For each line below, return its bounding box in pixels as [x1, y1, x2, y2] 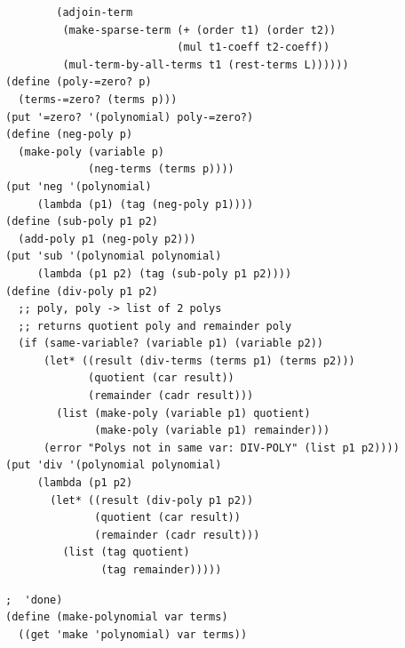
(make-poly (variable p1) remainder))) [94, 424, 330, 437]
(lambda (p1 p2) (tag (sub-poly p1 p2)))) [36, 267, 292, 280]
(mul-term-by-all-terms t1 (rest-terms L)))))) [62, 58, 349, 71]
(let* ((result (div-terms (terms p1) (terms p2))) [43, 354, 355, 367]
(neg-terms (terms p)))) [88, 163, 234, 176]
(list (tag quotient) [62, 546, 190, 559]
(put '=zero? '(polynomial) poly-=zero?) [5, 110, 254, 124]
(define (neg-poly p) [5, 128, 133, 141]
